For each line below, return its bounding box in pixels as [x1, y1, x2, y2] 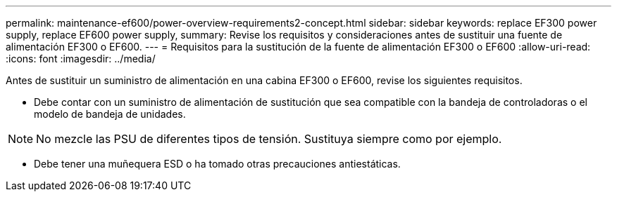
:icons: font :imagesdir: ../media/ [6, 53, 156, 64]
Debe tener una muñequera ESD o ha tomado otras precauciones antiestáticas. [34, 158, 401, 170]
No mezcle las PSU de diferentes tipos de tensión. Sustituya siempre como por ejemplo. [36, 132, 502, 146]
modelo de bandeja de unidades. [34, 108, 186, 120]
